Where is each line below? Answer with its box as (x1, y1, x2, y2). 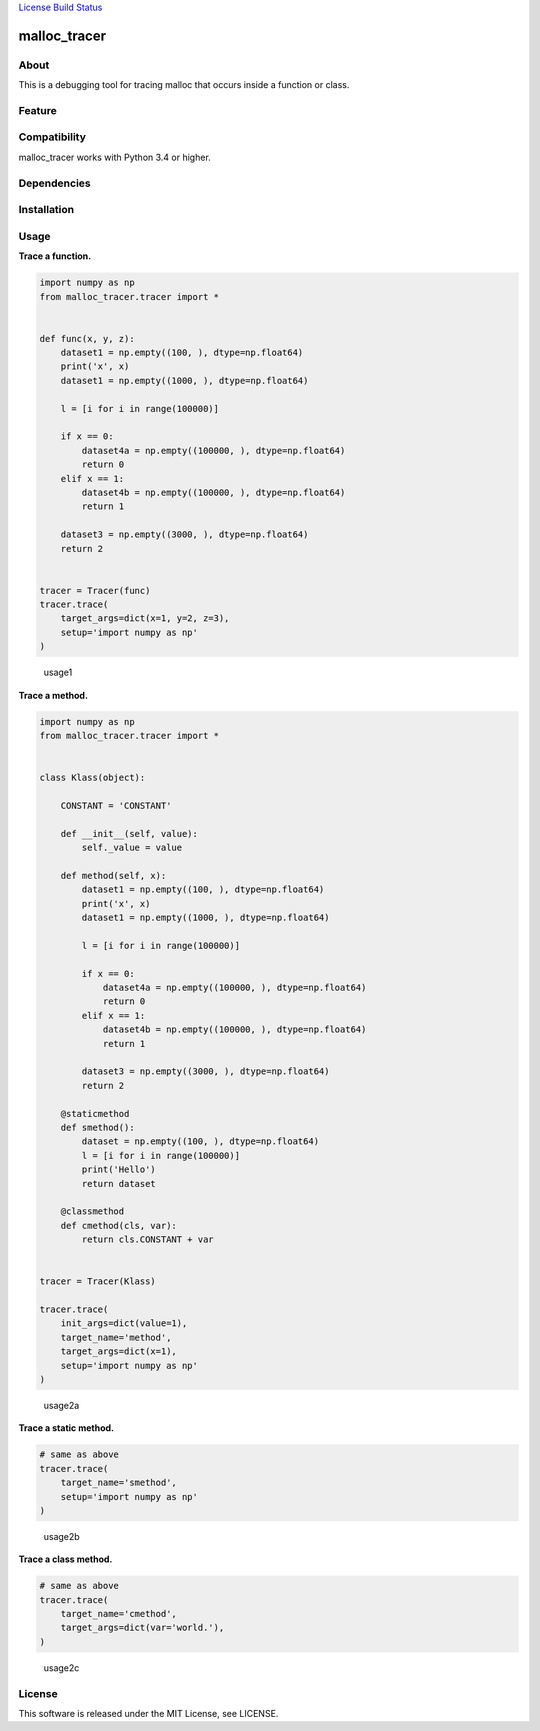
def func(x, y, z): (39, 333, 135, 344)
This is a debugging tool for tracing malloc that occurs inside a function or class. (18, 79, 350, 91)
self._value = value (81, 842, 183, 854)
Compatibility (18, 130, 87, 144)
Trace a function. (18, 250, 92, 262)
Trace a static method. (18, 1422, 115, 1434)
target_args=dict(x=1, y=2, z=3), (60, 613, 230, 624)
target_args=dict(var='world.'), (60, 1622, 225, 1634)
